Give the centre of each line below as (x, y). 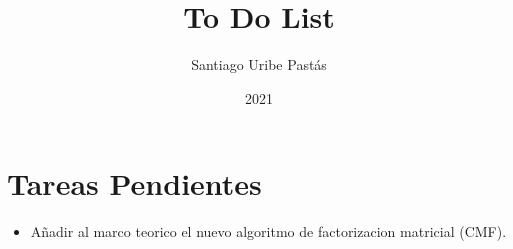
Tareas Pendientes (134, 183)
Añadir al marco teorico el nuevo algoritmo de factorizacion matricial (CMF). (268, 231)
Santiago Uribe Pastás (259, 64)
